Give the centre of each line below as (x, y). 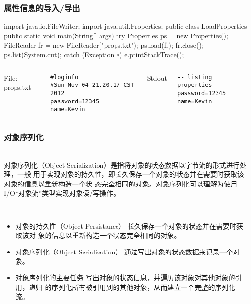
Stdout (157, 77)
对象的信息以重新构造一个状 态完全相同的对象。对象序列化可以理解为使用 (121, 183)
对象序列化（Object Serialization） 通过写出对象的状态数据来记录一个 (124, 251)
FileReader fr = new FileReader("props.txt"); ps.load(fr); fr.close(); (104, 45)
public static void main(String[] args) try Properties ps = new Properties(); (116, 35)
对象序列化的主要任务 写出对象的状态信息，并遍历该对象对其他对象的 (125, 278)
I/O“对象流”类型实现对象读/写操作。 (62, 193)
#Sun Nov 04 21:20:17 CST (92, 85)
